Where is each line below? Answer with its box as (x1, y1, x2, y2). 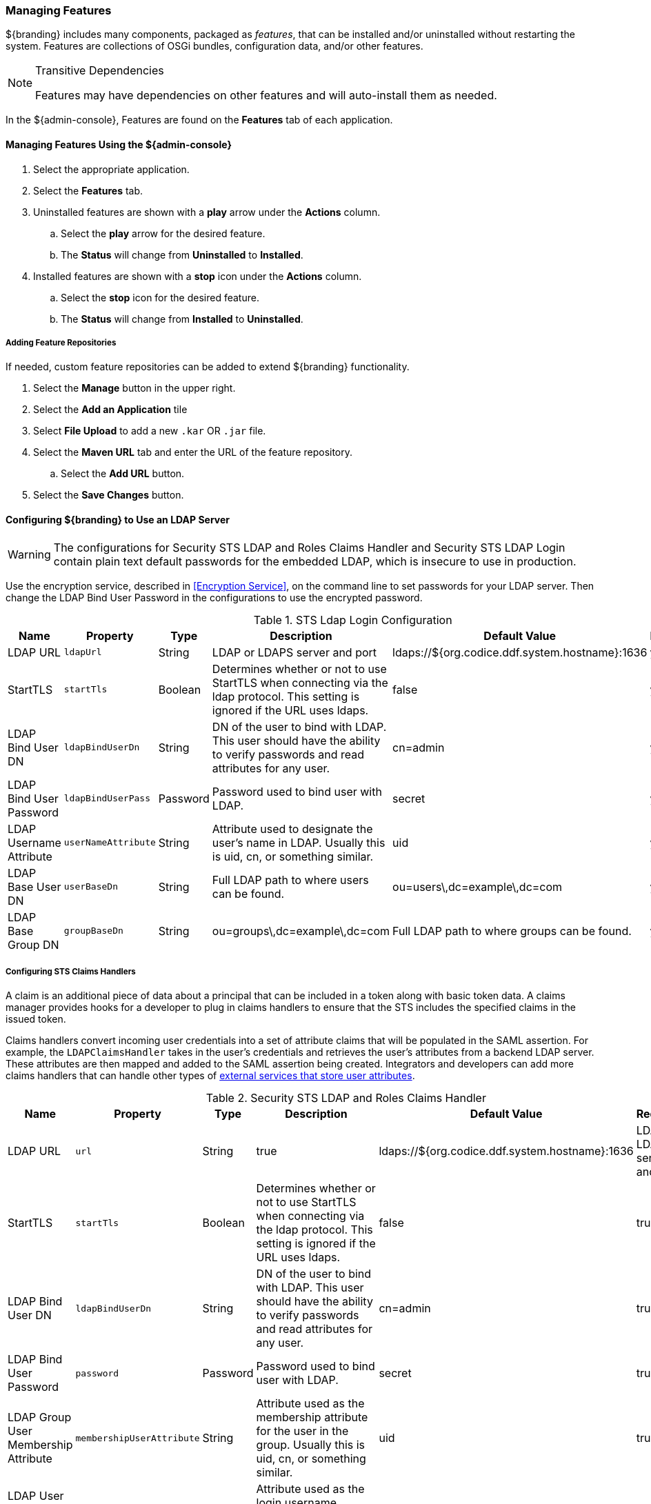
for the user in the (256, 1424, 349, 1438)
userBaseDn (63, 881, 119, 892)
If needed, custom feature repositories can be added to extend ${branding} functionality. (6, 361, 410, 373)
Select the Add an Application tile (33, 403, 188, 416)
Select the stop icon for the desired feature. (61, 291, 259, 303)
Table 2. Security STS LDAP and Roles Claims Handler (206, 1091, 486, 1105)
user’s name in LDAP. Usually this (212, 835, 385, 850)
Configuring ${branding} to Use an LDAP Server (6, 513, 230, 525)
